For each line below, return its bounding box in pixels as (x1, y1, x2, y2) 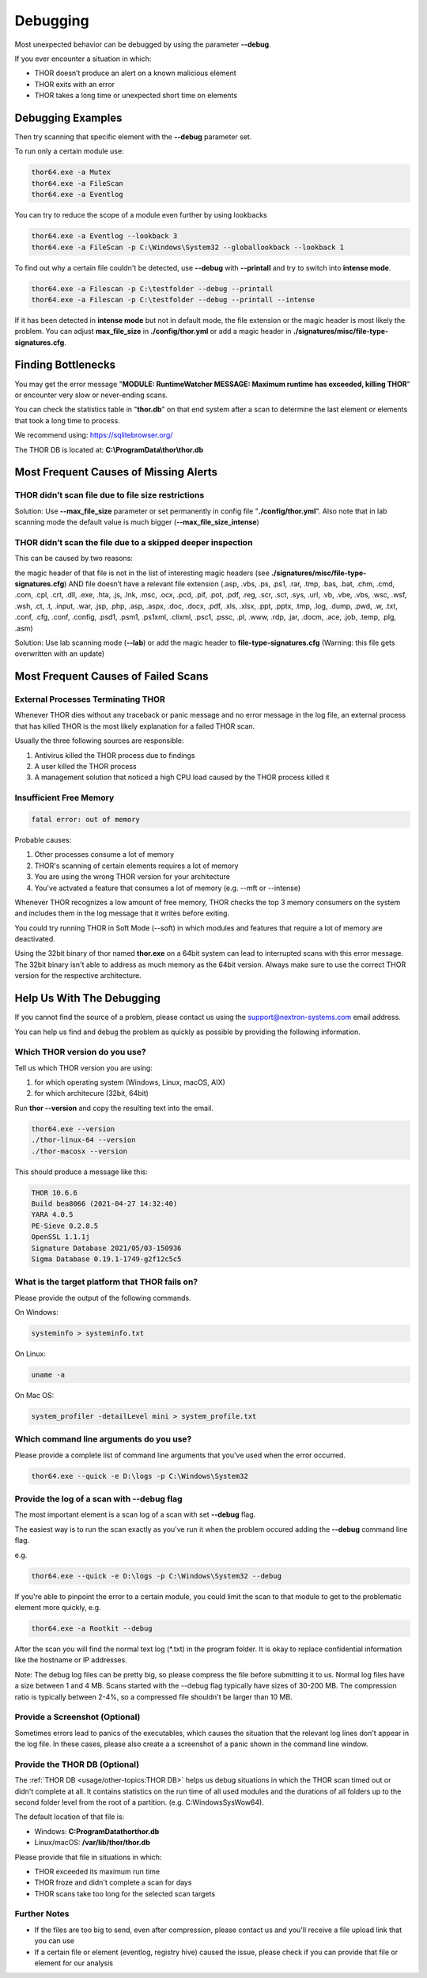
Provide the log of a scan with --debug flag (14, 1494, 183, 1505)
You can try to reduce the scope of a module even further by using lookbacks (14, 210, 268, 220)
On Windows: (14, 1308, 59, 1317)
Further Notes (14, 1908, 70, 1919)
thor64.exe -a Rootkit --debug (31, 1624, 153, 1633)
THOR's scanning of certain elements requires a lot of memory (34, 861, 239, 870)
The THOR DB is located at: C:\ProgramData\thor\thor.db (14, 445, 204, 454)
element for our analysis (34, 1958, 114, 1968)
